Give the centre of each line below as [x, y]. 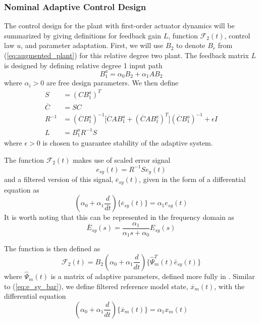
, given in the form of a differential [192, 179]
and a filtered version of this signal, [59, 179]
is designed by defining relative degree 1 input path [83, 65]
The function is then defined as [52, 248]
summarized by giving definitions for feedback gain [83, 35]
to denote [191, 45]
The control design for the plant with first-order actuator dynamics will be [119, 26]
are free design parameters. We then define [112, 83]
